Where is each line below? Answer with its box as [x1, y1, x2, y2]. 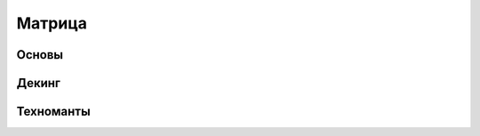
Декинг [16, 76, 61, 91]
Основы [16, 47, 64, 62]
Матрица [16, 13, 88, 33]
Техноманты [16, 104, 91, 119]
